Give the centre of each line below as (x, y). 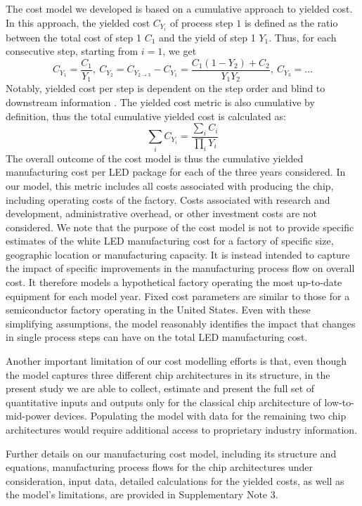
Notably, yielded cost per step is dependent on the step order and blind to (166, 88)
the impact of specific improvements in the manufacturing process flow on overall (180, 268)
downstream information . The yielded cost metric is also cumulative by (160, 102)
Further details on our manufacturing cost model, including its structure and (171, 453)
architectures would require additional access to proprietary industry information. (182, 430)
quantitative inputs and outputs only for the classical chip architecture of (163, 402)
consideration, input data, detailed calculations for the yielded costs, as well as (175, 480)
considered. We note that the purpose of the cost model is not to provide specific (180, 227)
